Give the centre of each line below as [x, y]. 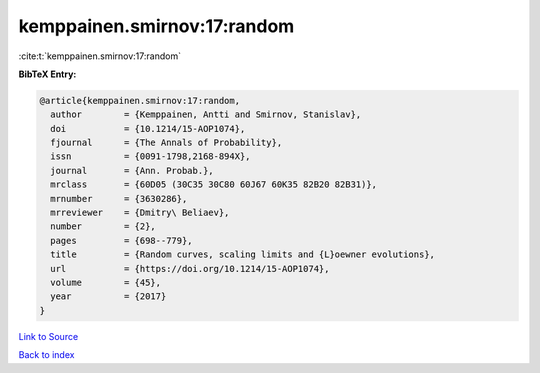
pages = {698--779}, [122, 240]
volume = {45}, [106, 282]
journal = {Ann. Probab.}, [132, 170]
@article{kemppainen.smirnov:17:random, [139, 100]
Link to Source [48, 336]
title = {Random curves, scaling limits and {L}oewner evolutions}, [242, 254]
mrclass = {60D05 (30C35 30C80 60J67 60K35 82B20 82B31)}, [214, 184]
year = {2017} [108, 296]
